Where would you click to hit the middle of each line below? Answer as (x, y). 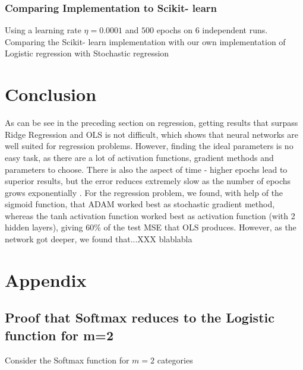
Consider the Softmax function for (67, 360)
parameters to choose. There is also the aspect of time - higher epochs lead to (146, 169)
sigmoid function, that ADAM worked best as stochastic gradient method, (140, 204)
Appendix (46, 279)
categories (175, 360)
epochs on (175, 30)
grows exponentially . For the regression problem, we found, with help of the (144, 192)
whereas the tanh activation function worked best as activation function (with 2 (150, 215)
